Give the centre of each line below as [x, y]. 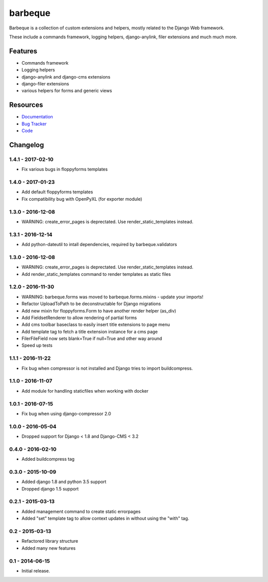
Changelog [27, 145]
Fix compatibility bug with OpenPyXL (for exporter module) [82, 199]
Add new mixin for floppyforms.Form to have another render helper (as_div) [99, 311]
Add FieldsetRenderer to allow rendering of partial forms [79, 318]
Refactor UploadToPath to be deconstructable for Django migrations [91, 304]
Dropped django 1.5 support [50, 489]
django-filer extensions [45, 84]
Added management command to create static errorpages [81, 511]
